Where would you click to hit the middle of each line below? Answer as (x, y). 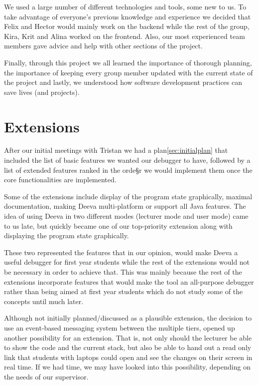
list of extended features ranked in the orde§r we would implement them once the (128, 170)
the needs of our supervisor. (46, 376)
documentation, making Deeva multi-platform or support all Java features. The (125, 206)
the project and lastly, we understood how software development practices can (123, 82)
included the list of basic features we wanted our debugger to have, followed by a (127, 160)
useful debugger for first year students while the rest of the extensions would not (127, 262)
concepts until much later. (44, 301)
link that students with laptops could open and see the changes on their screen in (128, 357)
